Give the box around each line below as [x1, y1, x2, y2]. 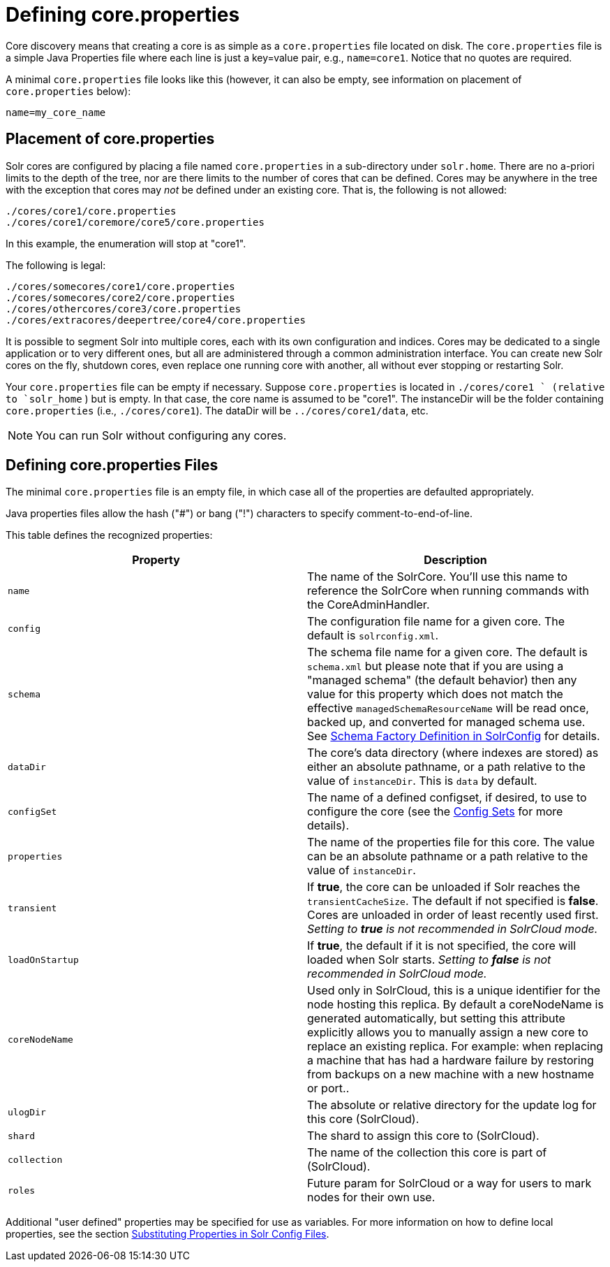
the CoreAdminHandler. [307, 598, 430, 612]
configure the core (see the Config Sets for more [307, 804, 563, 819]
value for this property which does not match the [307, 687, 563, 702]
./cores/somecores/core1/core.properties [6, 280, 235, 292]
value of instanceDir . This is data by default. [307, 774, 537, 788]
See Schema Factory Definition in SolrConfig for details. [307, 729, 600, 744]
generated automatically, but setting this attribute [307, 1011, 565, 1026]
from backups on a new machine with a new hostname [307, 1067, 594, 1082]
